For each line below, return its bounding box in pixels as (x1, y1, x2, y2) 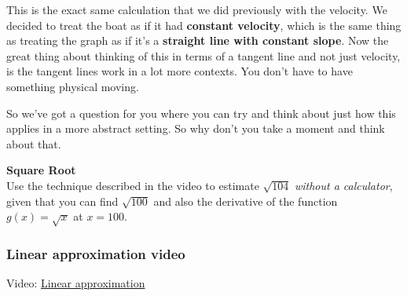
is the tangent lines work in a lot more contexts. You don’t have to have (6, 63, 353, 79)
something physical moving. (6, 78, 139, 94)
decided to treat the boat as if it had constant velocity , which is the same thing (6, 16, 401, 33)
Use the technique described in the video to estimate (6, 177, 259, 193)
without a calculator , (294, 177, 393, 193)
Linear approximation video (6, 243, 185, 263)
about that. (6, 135, 61, 152)
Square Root (6, 162, 76, 178)
